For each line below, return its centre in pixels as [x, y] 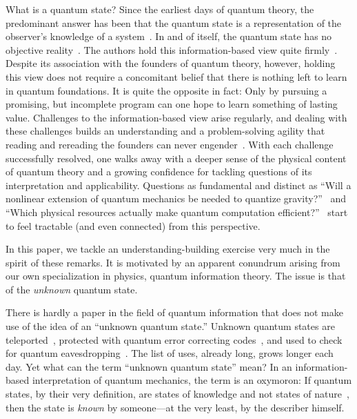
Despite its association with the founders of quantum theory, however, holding [171, 63]
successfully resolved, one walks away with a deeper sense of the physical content [176, 158]
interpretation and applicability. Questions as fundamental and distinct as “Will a [178, 185]
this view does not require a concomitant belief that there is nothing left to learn [176, 76]
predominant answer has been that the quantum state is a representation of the [174, 22]
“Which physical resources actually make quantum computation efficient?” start [177, 212]
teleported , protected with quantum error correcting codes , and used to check [174, 339]
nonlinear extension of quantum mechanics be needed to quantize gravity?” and [176, 198]
